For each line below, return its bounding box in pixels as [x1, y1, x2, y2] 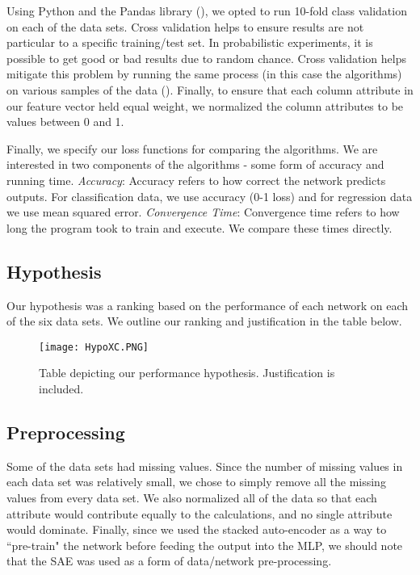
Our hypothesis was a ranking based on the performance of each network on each [6, 296, 409, 313]
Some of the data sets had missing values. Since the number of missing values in [6, 457, 403, 474]
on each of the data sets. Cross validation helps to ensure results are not [6, 18, 364, 35]
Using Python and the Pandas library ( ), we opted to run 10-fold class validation [6, 2, 407, 19]
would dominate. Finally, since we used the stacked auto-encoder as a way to [6, 521, 387, 538]
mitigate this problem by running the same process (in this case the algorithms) [6, 65, 402, 82]
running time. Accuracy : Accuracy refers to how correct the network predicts [6, 171, 386, 188]
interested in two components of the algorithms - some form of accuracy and [6, 156, 384, 173]
